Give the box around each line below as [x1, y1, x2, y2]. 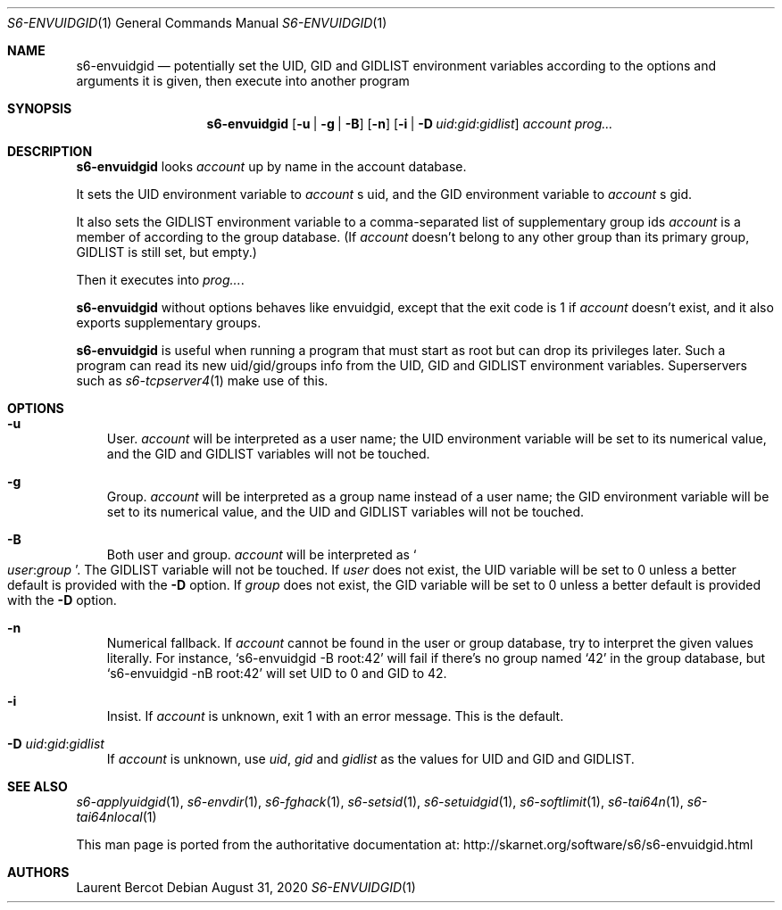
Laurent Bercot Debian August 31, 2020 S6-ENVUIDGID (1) [76, 880, 416, 895]
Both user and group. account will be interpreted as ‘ [106, 547, 417, 562]
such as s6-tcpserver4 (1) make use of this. [76, 373, 329, 388]
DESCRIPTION [7, 144, 93, 159]
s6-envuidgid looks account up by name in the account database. [76, 159, 467, 174]
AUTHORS [7, 864, 70, 880]
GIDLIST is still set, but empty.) [76, 244, 257, 260]
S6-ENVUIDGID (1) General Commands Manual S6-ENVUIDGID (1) [7, 15, 387, 30]
